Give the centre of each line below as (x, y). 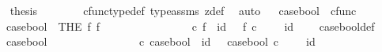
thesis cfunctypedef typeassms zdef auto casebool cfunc (183, 10)
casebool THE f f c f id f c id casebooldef (190, 26)
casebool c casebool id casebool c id (161, 41)
